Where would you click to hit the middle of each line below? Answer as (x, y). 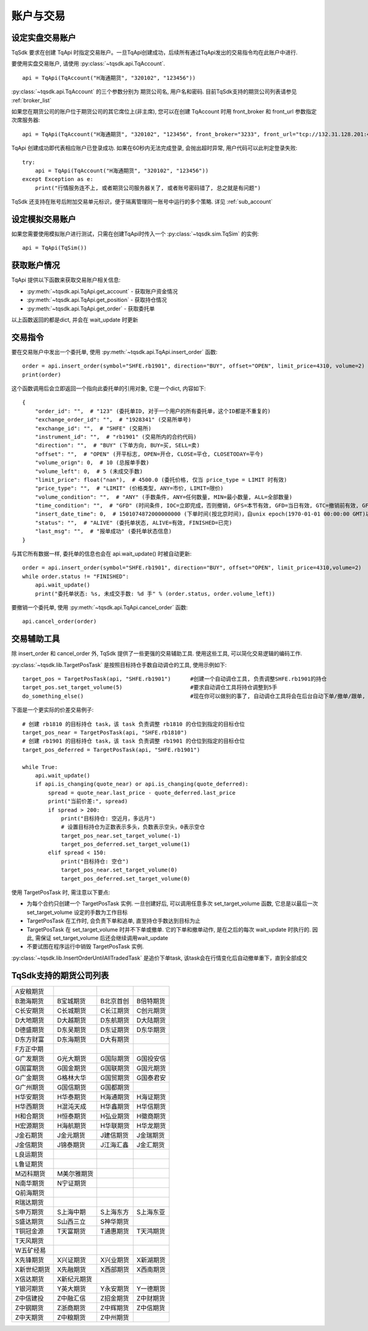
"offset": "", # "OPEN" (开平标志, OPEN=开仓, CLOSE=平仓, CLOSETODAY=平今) (149, 454)
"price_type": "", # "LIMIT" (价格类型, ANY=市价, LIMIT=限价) (129, 488)
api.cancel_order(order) (59, 622)
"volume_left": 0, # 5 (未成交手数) (89, 471)
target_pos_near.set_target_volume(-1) (121, 835)
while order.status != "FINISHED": (76, 576)
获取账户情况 (36, 265)
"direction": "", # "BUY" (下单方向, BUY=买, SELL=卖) (117, 446)
